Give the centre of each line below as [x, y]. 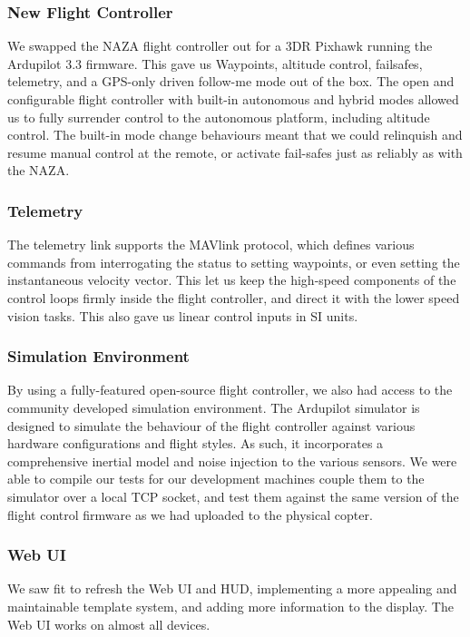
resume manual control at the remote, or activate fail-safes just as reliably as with [235, 152]
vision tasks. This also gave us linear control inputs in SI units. [183, 315]
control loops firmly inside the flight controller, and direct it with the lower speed [234, 297]
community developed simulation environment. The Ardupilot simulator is [214, 407]
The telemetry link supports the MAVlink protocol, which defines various [211, 245]
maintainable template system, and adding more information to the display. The [230, 606]
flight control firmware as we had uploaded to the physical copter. [190, 514]
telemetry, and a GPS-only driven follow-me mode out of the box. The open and [231, 81]
